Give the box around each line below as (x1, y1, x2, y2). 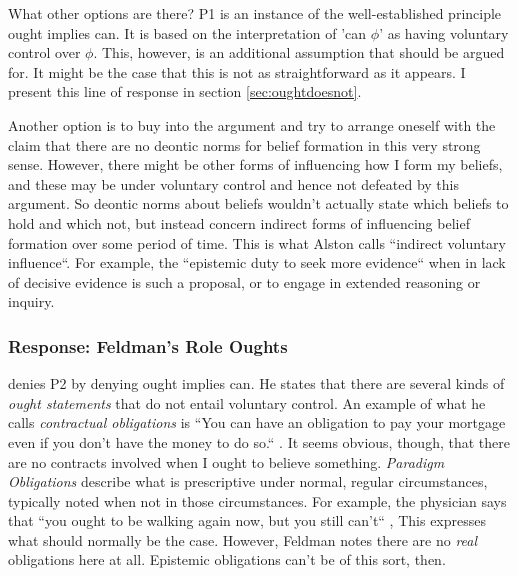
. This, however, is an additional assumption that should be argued (93, 42, 505, 63)
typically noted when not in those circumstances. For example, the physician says (8, 490, 507, 511)
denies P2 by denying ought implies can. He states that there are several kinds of (8, 373, 505, 394)
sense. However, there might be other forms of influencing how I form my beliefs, (8, 154, 503, 175)
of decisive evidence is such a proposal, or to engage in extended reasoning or (8, 271, 481, 292)
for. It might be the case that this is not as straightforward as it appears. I (8, 61, 466, 82)
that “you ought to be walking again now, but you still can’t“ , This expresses (8, 510, 486, 531)
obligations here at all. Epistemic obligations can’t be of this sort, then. (8, 549, 446, 570)
